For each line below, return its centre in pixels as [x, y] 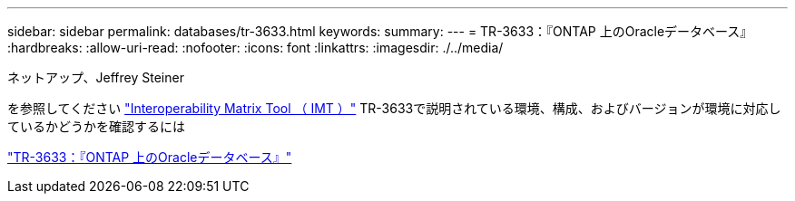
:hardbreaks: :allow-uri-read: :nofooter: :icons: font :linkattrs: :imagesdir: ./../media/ [255, 48]
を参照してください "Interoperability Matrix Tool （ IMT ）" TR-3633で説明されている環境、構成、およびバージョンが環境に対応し [394, 108]
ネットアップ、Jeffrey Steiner [96, 77]
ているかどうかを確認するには [96, 126]
